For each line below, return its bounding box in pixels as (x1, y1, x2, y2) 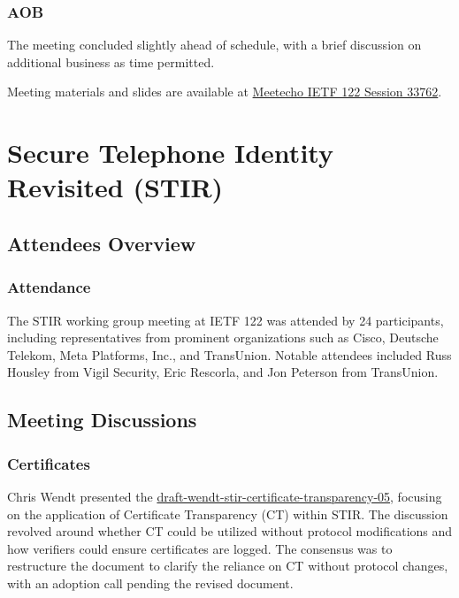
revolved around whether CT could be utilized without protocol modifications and (7, 522, 453, 540)
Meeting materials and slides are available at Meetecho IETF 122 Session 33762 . (7, 82, 442, 101)
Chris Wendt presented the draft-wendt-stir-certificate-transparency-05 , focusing (7, 487, 442, 505)
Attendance (7, 276, 91, 298)
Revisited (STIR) (7, 169, 224, 205)
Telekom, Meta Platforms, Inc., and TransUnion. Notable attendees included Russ (7, 345, 452, 364)
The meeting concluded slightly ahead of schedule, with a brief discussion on (7, 35, 422, 54)
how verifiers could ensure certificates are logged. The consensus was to (7, 539, 393, 557)
